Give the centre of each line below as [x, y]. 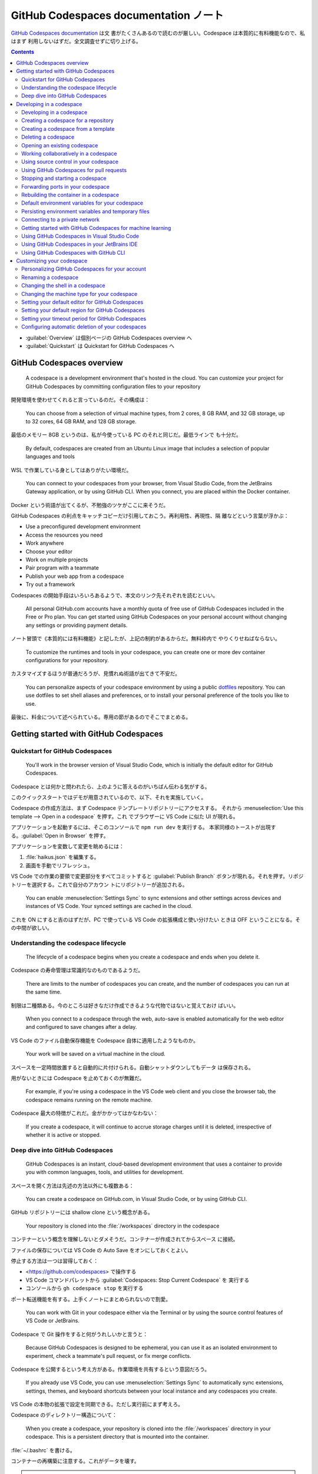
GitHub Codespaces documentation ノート [117, 15]
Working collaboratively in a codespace [69, 154]
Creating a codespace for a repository [68, 120]
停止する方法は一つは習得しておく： [55, 1261]
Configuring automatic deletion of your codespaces [84, 327]
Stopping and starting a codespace [64, 178]
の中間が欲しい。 [32, 928]
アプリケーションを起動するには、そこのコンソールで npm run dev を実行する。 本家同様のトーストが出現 [141, 827]
